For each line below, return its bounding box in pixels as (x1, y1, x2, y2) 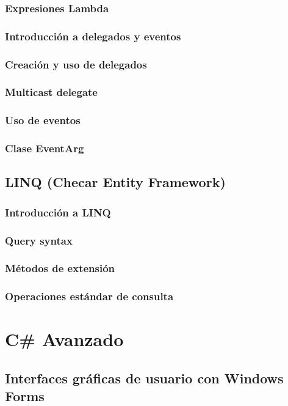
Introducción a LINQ (5, 204, 111, 220)
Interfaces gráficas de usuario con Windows (5, 368, 284, 387)
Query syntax (5, 232, 73, 248)
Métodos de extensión (5, 260, 115, 276)
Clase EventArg (5, 141, 84, 156)
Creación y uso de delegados (5, 56, 147, 72)
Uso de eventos (5, 113, 81, 128)
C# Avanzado (5, 327, 124, 352)
